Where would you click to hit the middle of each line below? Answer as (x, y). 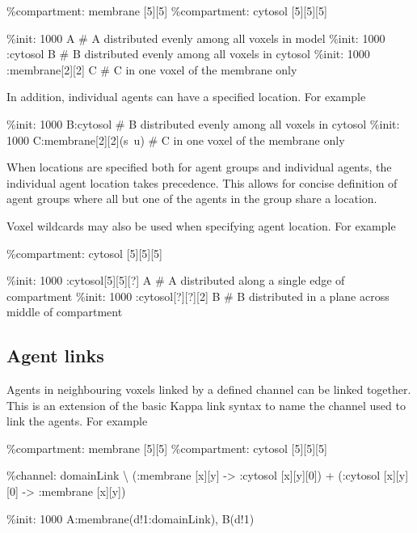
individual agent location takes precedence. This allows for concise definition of (202, 182)
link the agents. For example (77, 421)
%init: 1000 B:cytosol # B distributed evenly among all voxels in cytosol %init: (203, 123)
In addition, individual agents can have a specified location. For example (186, 97)
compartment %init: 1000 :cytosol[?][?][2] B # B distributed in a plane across (198, 296)
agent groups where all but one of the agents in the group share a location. (192, 199)
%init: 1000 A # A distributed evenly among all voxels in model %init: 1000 (196, 38)
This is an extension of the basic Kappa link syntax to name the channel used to (206, 405)
